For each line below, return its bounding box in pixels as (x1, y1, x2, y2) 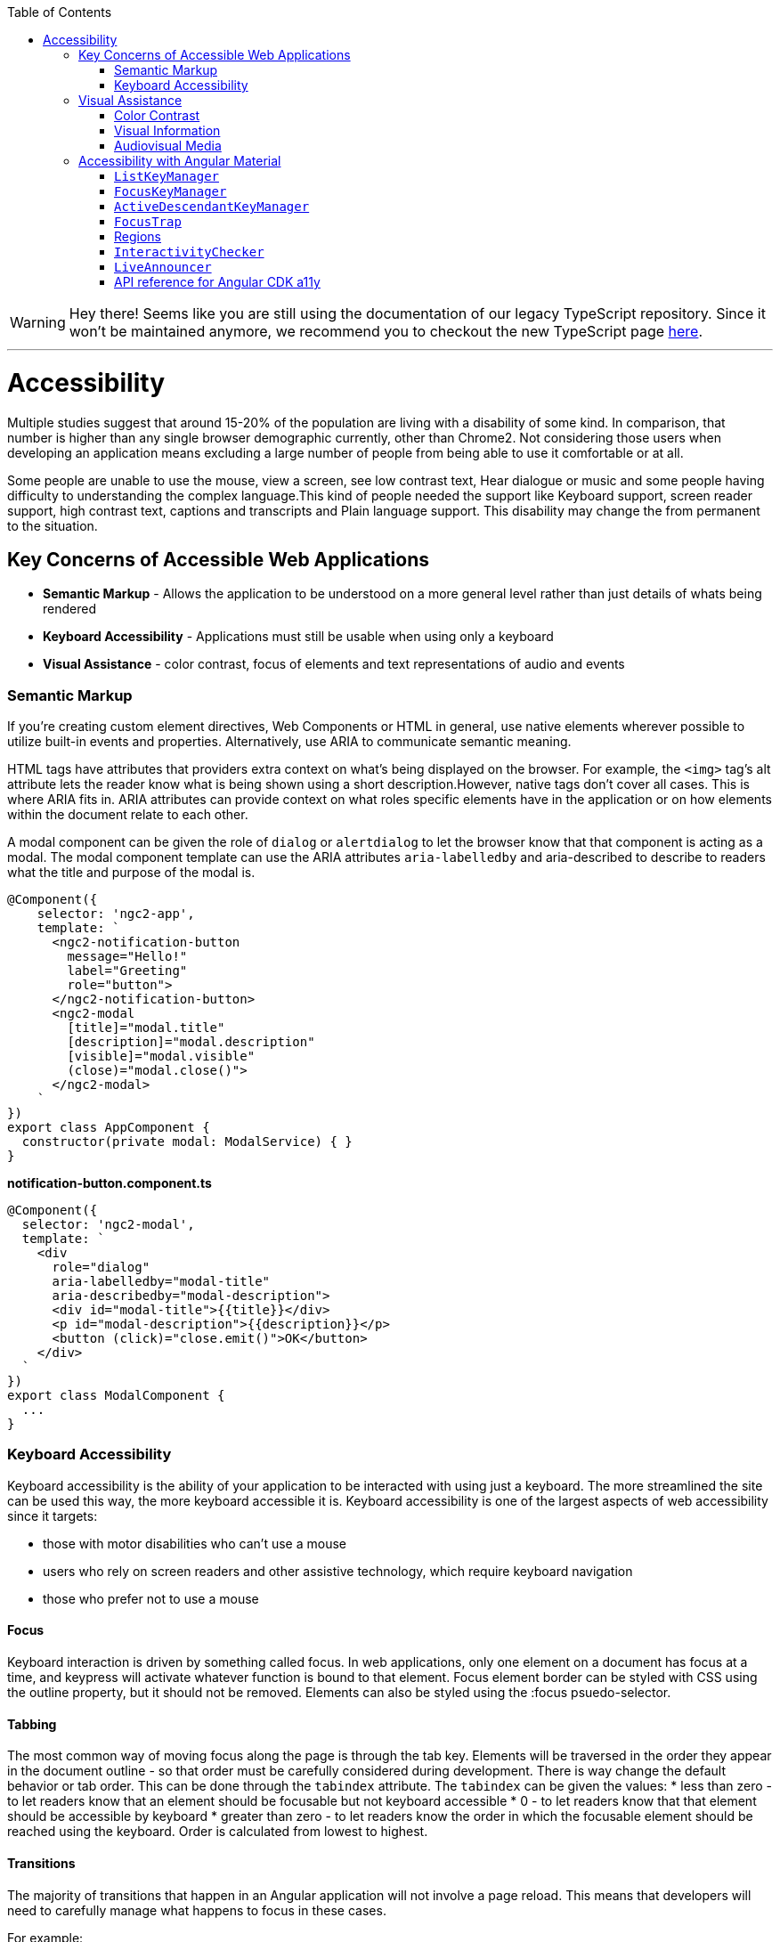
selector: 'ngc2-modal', (21, 1217, 195, 1232)
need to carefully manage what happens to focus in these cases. (7, 1902, 386, 1918)
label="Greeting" (67, 963, 188, 979)
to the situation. (7, 517, 98, 533)
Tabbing (7, 1716, 57, 1732)
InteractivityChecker (114, 245, 264, 259)
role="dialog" (52, 1260, 150, 1275)
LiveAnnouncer (114, 260, 212, 274)
